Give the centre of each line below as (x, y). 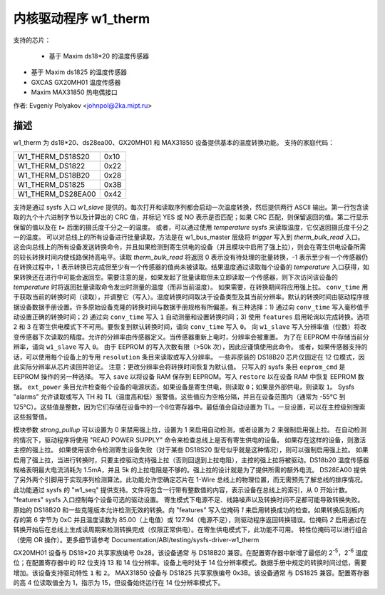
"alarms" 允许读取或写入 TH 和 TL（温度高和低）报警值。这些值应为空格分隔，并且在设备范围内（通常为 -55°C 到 (179, 397)
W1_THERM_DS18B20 (54, 175)
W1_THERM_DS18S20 (54, 156)
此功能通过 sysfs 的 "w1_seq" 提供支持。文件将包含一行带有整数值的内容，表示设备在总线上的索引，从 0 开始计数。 (183, 489)
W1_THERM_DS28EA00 (57, 194)
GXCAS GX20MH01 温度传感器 (76, 82)
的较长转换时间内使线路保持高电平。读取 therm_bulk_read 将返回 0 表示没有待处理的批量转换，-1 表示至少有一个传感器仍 (191, 257)
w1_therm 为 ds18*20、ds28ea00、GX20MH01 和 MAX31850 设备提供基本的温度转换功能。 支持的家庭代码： (174, 143)
